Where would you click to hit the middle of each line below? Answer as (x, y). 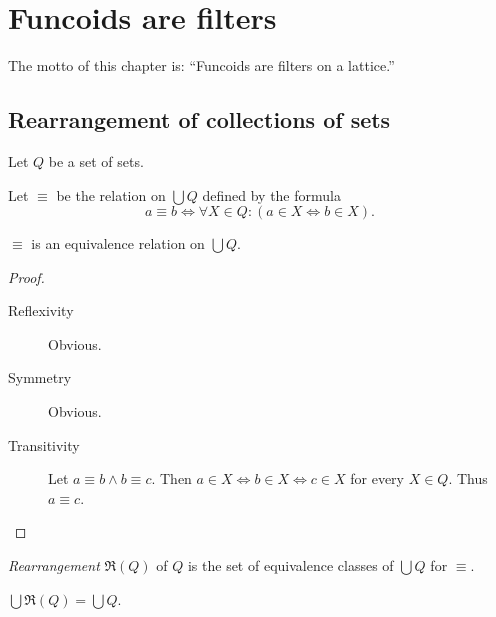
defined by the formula (271, 194)
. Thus (468, 478)
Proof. (26, 276)
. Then (171, 478)
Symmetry (40, 377)
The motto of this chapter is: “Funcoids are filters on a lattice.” (201, 65)
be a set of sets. (96, 160)
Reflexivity (41, 310)
